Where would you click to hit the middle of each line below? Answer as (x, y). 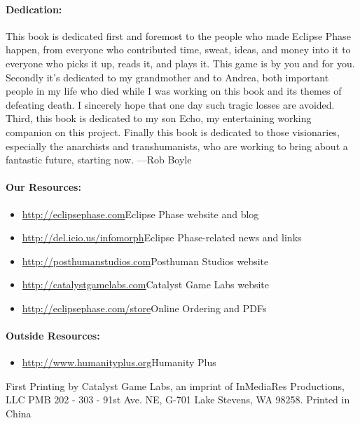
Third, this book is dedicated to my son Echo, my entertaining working (159, 118)
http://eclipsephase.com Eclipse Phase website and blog (140, 214)
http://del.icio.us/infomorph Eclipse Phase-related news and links (162, 237)
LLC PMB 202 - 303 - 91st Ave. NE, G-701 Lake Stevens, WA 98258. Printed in (178, 399)
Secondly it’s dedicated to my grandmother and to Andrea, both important (167, 77)
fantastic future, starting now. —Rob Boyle (99, 160)
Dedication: (34, 9)
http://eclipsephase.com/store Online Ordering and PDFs (144, 308)
